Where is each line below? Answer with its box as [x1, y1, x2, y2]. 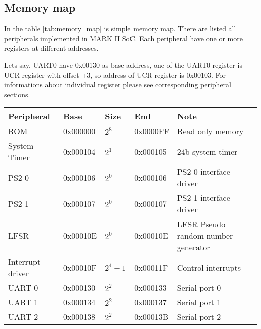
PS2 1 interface [177, 192, 230, 204]
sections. [4, 89, 30, 99]
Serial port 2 [177, 311, 221, 323]
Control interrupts [177, 261, 241, 273]
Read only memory [177, 125, 244, 137]
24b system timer [177, 145, 238, 157]
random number [177, 230, 233, 242]
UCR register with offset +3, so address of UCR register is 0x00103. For [4, 69, 226, 80]
